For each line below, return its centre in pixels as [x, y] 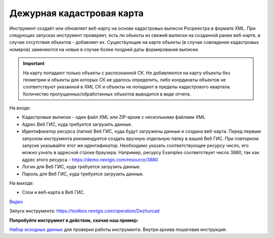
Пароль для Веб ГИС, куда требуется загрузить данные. [83, 174]
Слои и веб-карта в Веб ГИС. [54, 193]
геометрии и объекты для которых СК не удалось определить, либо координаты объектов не [124, 80]
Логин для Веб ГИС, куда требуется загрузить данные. [81, 167]
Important [34, 64]
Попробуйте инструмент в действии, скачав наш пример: [74, 220]
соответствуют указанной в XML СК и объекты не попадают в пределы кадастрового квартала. [127, 87]
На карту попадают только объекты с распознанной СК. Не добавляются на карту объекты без [126, 73]
